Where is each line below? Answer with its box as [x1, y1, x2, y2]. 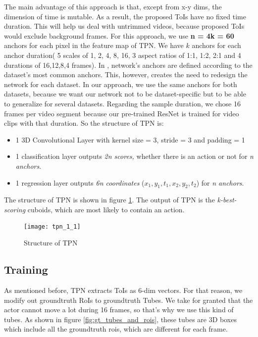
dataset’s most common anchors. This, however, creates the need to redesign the [4, 69, 248, 80]
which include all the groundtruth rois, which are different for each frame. [4, 324, 228, 334]
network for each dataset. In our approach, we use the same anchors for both [4, 79, 237, 89]
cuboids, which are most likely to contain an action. [27, 204, 185, 214]
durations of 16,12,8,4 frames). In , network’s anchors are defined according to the [4, 59, 253, 70]
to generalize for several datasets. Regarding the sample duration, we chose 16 [4, 98, 241, 108]
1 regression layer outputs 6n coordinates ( [15, 177, 145, 188]
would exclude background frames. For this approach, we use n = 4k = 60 [4, 30, 234, 41]
